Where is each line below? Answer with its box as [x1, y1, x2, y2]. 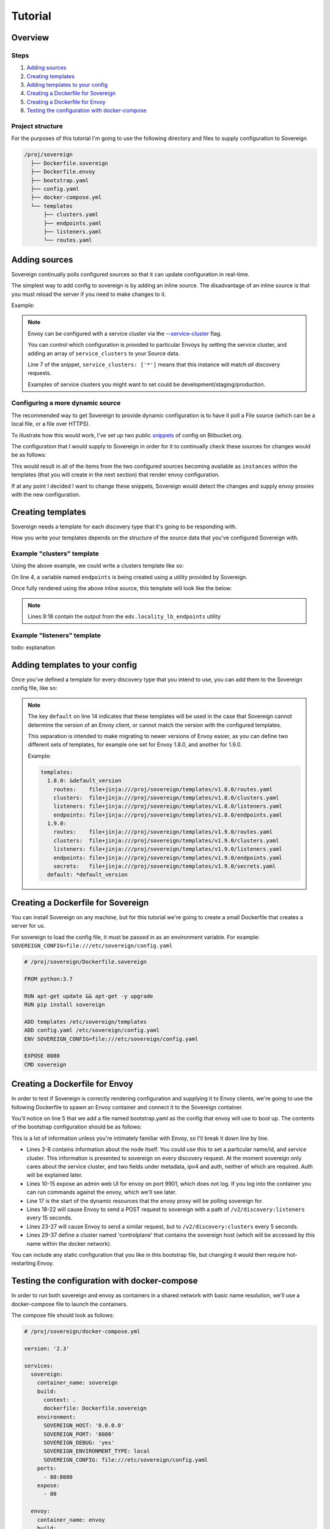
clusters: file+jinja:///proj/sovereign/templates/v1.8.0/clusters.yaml [53, 794, 279, 801]
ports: [37, 1465, 57, 1472]
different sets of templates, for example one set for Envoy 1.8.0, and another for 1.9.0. [28, 741, 243, 749]
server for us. [11, 922, 46, 930]
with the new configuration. [11, 491, 81, 498]
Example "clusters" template [11, 549, 99, 558]
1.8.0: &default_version [46, 777, 122, 784]
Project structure [11, 122, 64, 131]
